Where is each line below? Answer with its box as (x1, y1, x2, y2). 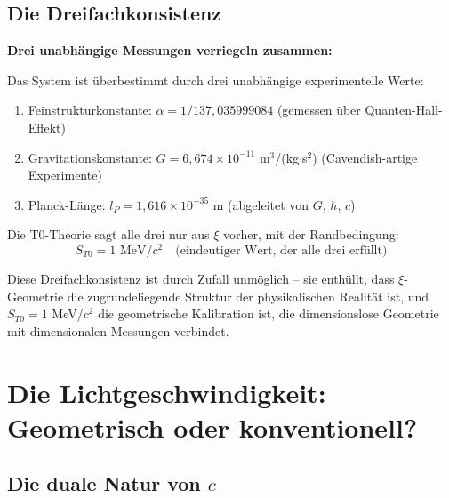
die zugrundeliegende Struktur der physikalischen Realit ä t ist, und (67, 286, 429, 305)
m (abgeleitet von (212, 195, 309, 213)
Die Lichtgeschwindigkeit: (7, 373, 326, 410)
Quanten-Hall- (365, 100, 443, 119)
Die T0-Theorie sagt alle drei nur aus (7, 225, 210, 244)
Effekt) (28, 117, 66, 136)
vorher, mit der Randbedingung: (223, 225, 399, 244)
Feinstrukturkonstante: (28, 100, 152, 119)
